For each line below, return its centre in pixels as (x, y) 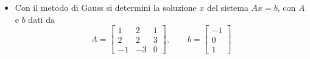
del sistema (228, 7)
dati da (41, 19)
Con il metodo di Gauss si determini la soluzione (106, 7)
